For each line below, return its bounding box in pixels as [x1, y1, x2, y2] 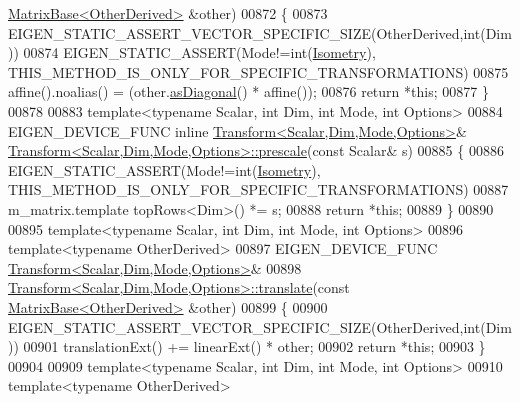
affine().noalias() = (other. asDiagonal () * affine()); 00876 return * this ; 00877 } [8, 81, 489, 102]
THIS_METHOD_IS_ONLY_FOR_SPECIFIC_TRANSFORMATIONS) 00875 [8, 61, 509, 82]
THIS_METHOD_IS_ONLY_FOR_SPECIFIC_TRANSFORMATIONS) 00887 [8, 179, 509, 200]
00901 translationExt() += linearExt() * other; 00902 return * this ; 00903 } [23, 336, 486, 357]
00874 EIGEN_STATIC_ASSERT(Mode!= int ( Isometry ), [23, 42, 376, 63]
